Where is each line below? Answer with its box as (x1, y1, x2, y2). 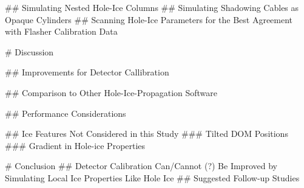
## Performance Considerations (5, 106, 126, 119)
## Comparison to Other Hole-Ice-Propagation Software (5, 86, 218, 99)
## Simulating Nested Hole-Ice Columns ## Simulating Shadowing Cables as (5, 1, 299, 13)
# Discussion (5, 45, 54, 58)
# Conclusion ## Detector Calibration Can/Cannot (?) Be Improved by (5, 159, 277, 172)
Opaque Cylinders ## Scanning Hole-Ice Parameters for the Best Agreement (5, 13, 293, 26)
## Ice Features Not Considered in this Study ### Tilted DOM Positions (5, 127, 288, 140)
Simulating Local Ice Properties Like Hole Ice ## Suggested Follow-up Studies (5, 171, 300, 184)
